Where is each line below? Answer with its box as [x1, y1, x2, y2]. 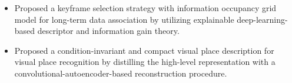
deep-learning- [237, 13, 288, 25]
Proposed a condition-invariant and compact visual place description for [14, 44, 274, 56]
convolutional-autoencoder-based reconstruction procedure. [14, 67, 227, 79]
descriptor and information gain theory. [37, 25, 180, 37]
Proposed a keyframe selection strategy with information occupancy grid [14, 2, 277, 13]
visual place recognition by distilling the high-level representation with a [14, 56, 276, 68]
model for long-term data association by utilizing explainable [14, 13, 234, 25]
